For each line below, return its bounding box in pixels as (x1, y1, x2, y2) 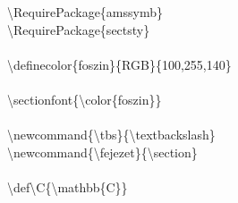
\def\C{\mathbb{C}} (7, 177, 128, 196)
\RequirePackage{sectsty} (7, 20, 150, 38)
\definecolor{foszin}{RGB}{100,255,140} (7, 55, 232, 73)
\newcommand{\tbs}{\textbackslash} (7, 125, 216, 144)
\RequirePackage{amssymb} (7, 3, 164, 21)
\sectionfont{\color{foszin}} (7, 89, 162, 108)
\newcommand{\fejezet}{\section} (7, 142, 198, 161)
